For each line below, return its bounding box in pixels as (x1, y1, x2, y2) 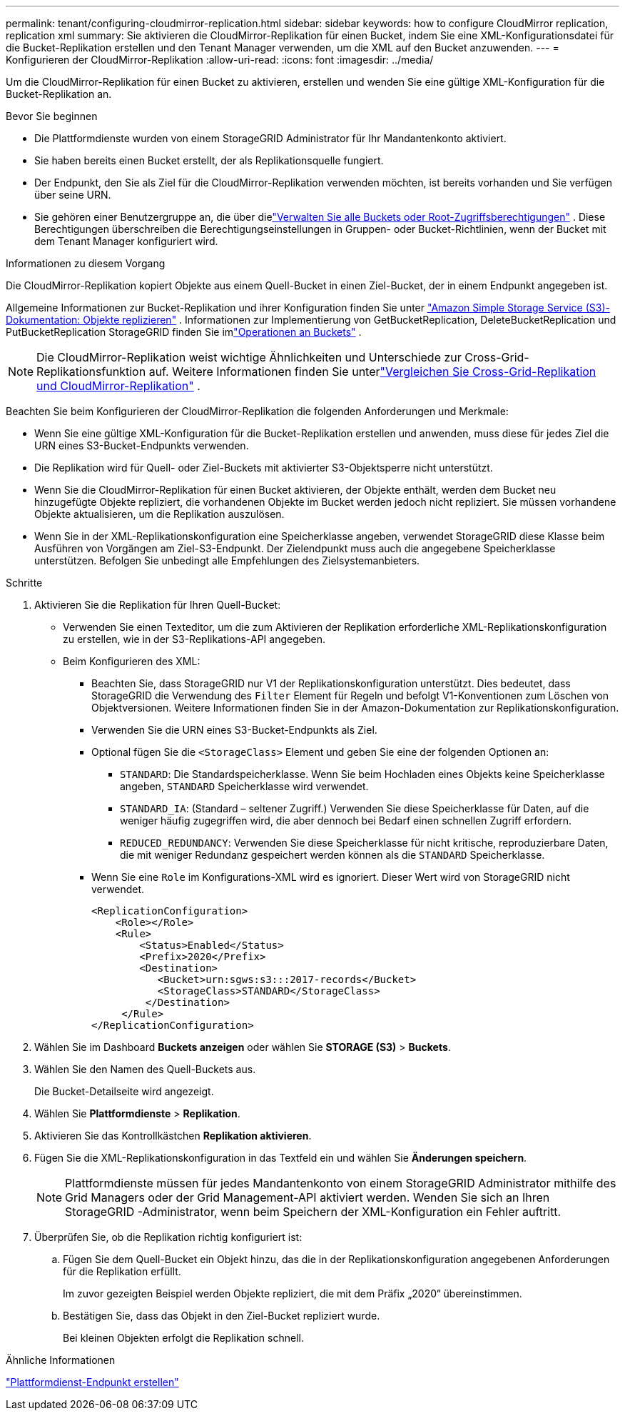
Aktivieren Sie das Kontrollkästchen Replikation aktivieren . (34, 1130, 312, 1142)
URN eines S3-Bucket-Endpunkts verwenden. (34, 439, 249, 452)
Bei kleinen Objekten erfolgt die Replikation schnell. (63, 1332, 304, 1344)
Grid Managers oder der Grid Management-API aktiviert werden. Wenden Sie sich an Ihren (65, 1190, 550, 1205)
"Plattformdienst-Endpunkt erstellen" (6, 1376, 179, 1388)
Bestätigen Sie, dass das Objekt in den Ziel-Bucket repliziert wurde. (63, 1310, 380, 1322)
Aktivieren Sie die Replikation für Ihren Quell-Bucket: (34, 599, 281, 611)
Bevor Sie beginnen (6, 110, 98, 122)
